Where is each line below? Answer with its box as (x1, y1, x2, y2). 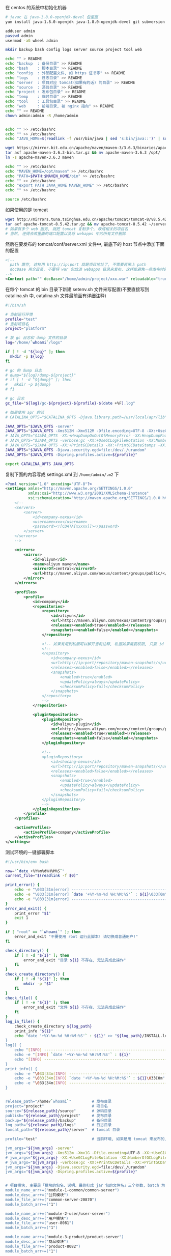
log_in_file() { (5, 1019, 40, 1024)
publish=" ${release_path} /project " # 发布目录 (5, 1113, 112, 1118)
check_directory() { (5, 948, 49, 953)
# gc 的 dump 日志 (5, 368, 42, 373)
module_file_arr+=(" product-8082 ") (5, 1244, 81, 1249)
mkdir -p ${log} (10, 354, 44, 359)
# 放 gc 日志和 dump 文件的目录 (5, 335, 67, 340)
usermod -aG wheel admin (5, 38, 58, 43)
